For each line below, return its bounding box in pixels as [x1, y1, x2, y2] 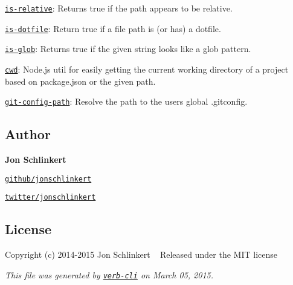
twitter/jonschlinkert [5, 193, 96, 202]
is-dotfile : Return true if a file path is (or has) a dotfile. [5, 22, 221, 34]
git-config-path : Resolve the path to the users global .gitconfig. [5, 95, 248, 108]
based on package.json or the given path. [5, 74, 156, 87]
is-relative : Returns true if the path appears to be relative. [5, 2, 233, 14]
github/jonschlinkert [5, 174, 92, 183]
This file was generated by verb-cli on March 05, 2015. [5, 268, 214, 281]
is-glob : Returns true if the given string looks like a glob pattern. [5, 42, 251, 55]
